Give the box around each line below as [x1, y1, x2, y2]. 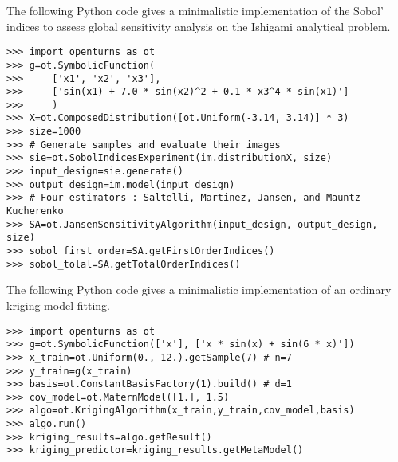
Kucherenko [6, 206, 64, 217]
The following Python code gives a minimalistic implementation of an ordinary [6, 281, 392, 298]
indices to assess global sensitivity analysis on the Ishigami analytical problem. [6, 18, 391, 34]
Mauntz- [325, 192, 367, 204]
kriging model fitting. [6, 296, 110, 313]
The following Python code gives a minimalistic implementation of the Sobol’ [6, 2, 384, 18]
